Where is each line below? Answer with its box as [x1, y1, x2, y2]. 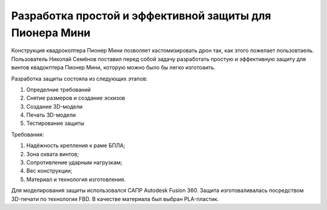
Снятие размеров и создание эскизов [26, 94, 125, 102]
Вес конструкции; [26, 167, 73, 174]
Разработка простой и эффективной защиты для [11, 9, 272, 22]
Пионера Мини [11, 26, 91, 39]
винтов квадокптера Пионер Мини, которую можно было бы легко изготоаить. [11, 64, 216, 71]
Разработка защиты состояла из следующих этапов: [11, 75, 148, 82]
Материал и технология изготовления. [26, 176, 126, 183]
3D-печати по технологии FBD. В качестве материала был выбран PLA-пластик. [11, 195, 219, 202]
